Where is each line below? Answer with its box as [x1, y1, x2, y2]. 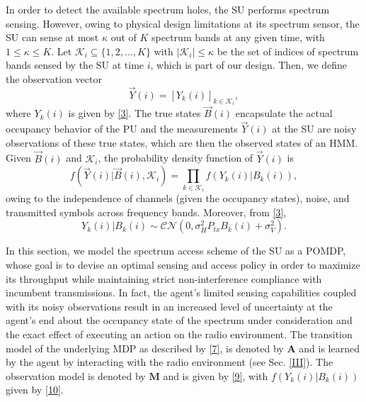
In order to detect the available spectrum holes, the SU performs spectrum [6, 2, 330, 16]
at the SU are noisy [272, 121, 357, 136]
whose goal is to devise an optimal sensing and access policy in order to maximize [6, 257, 360, 272]
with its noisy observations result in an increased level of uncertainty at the [6, 298, 333, 313]
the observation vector [6, 71, 102, 86]
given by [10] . [6, 382, 64, 397]
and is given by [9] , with [163, 368, 268, 383]
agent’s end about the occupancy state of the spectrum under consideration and [6, 313, 353, 328]
